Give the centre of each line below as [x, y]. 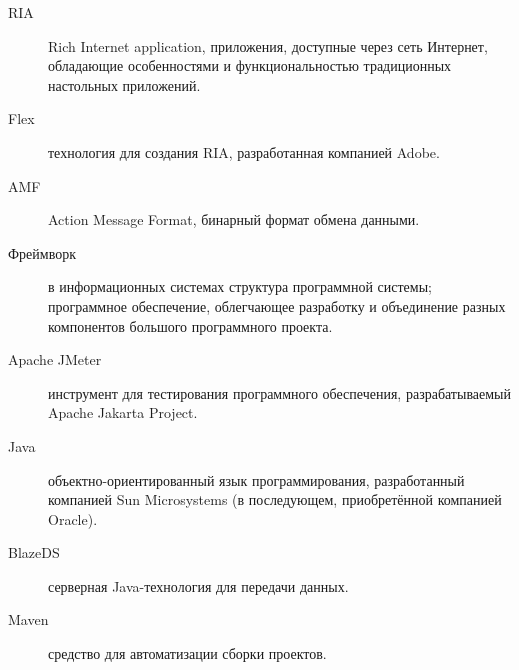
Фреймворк [42, 252]
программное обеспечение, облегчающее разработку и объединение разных [277, 305]
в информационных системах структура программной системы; [240, 286]
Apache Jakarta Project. [123, 412]
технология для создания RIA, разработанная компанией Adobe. [244, 151]
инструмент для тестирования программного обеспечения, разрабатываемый [279, 392]
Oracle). [73, 518]
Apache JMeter [55, 359]
